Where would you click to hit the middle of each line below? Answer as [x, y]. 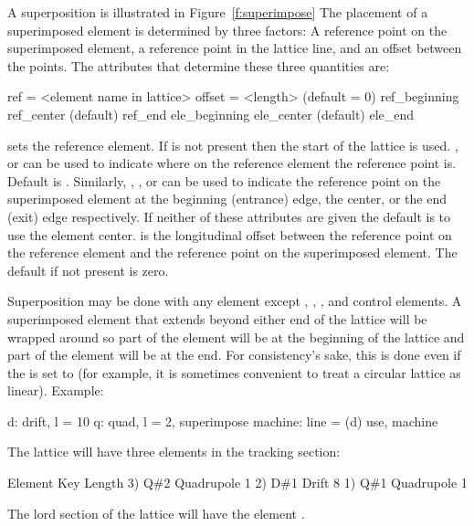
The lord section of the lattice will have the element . [156, 513]
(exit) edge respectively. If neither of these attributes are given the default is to [229, 216]
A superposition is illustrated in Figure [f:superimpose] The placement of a [218, 12]
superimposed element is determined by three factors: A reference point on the [227, 30]
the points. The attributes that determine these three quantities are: [199, 65]
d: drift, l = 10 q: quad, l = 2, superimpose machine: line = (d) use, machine [223, 421]
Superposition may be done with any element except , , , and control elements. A [235, 301]
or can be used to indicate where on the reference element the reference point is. [232, 163]
